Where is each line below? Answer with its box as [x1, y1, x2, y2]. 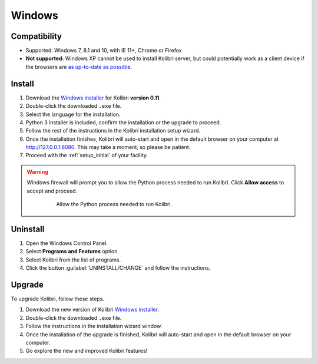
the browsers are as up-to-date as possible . [25, 63, 132, 70]
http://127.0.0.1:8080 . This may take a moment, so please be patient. [25, 144, 191, 151]
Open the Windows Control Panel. [25, 239, 108, 247]
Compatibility [11, 31, 62, 41]
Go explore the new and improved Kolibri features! [25, 348, 148, 355]
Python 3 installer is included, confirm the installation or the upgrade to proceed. [25, 118, 221, 126]
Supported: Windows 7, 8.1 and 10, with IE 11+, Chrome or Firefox [25, 47, 182, 54]
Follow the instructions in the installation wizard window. [25, 323, 163, 330]
